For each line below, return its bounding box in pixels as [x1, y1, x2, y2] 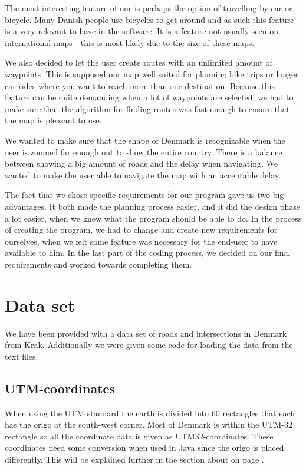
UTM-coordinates [5, 379, 116, 397]
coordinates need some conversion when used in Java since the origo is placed [5, 441, 284, 454]
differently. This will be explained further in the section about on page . [5, 452, 264, 465]
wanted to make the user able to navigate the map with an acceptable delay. [5, 168, 281, 181]
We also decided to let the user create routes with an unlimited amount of [5, 56, 272, 69]
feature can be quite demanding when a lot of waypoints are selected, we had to [5, 91, 294, 103]
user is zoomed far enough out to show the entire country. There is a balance [5, 145, 282, 158]
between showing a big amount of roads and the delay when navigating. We [5, 157, 278, 170]
